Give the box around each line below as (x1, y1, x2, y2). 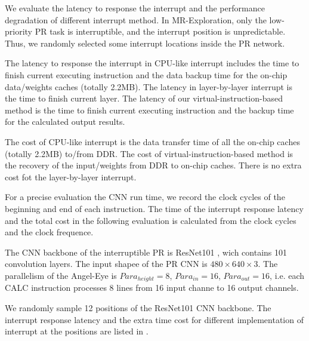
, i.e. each (270, 269, 305, 281)
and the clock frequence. (5, 226, 94, 238)
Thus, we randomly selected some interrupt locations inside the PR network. (5, 36, 285, 49)
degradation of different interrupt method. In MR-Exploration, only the (5, 13, 267, 26)
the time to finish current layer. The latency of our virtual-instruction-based (5, 92, 283, 105)
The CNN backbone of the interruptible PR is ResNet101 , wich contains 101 (5, 245, 287, 258)
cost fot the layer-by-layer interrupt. (5, 170, 137, 183)
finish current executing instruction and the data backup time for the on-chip (5, 68, 288, 81)
